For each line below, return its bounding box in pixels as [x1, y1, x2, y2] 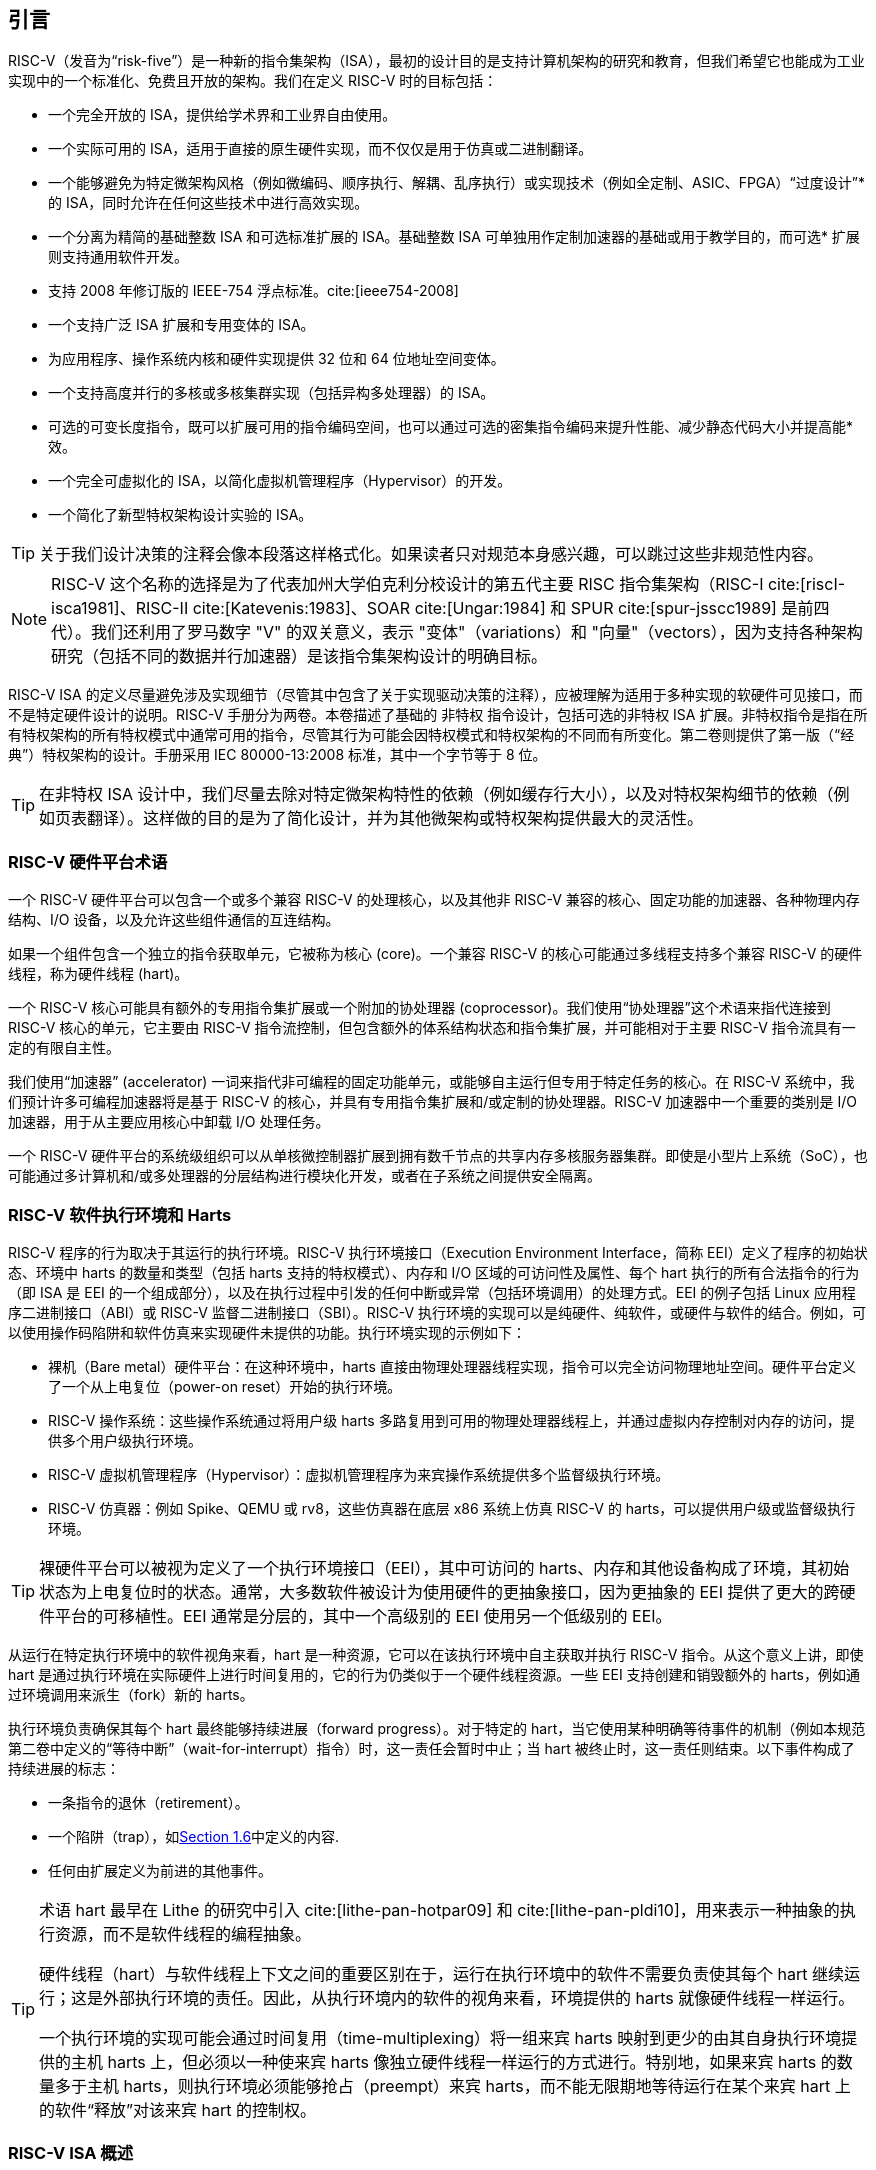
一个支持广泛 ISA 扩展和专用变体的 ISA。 [48, 316, 315, 334]
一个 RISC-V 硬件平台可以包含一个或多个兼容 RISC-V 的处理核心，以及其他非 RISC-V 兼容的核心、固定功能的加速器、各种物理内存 [8, 891, 860, 909]
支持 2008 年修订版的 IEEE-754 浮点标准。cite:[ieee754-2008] [48, 282, 459, 300]
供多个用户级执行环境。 [48, 1431, 202, 1449]
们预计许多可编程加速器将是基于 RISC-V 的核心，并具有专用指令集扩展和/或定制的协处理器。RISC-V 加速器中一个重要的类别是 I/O [8, 1093, 858, 1111]
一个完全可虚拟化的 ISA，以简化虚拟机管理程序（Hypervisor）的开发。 [48, 472, 512, 490]
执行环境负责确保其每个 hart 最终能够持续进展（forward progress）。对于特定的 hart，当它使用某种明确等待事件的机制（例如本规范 [8, 1719, 866, 1737]
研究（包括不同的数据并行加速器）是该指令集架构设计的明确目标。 [51, 646, 548, 667]
